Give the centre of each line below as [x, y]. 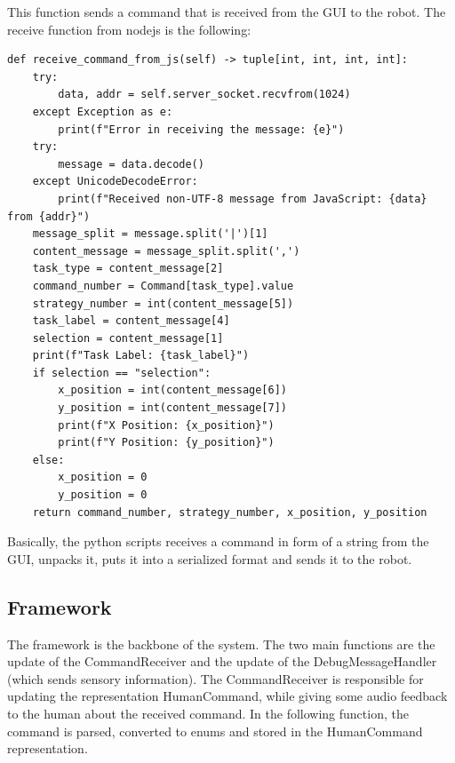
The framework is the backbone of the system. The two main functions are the [221, 644]
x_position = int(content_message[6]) [172, 390]
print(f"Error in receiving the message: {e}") [201, 129]
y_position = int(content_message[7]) [172, 408]
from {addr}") [49, 216]
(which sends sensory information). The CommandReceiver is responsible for [216, 678]
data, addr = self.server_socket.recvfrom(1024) [204, 95]
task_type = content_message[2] [128, 269]
